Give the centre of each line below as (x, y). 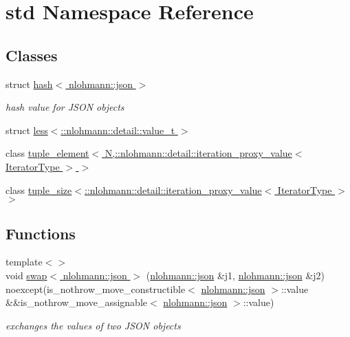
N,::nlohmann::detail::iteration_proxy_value (198, 153)
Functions (41, 233)
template (24, 262)
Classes (32, 55)
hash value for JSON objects (65, 107)
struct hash (29, 84)
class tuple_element (47, 153)
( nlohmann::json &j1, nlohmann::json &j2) (236, 275)
